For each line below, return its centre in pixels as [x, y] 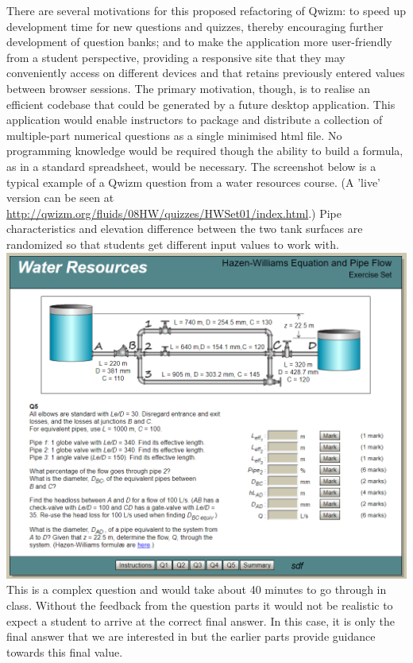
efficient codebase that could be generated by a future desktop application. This [201, 104]
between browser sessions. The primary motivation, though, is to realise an [189, 88]
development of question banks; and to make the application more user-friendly [199, 42]
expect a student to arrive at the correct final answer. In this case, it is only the [201, 620]
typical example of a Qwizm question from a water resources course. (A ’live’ [194, 182]
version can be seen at [60, 198]
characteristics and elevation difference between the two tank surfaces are [185, 229]
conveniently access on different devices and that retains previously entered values [206, 73]
